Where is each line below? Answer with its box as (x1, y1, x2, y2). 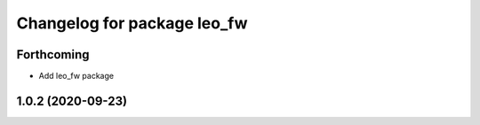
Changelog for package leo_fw (16, 13, 248, 33)
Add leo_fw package (38, 71, 115, 82)
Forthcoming (16, 47, 90, 62)
